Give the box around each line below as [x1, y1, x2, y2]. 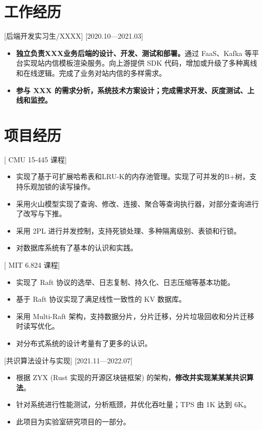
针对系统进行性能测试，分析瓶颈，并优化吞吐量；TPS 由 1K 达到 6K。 [16, 399, 251, 410]
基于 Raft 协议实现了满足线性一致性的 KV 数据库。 [16, 294, 186, 304]
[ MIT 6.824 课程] [4, 259, 60, 270]
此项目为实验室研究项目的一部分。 [16, 416, 130, 426]
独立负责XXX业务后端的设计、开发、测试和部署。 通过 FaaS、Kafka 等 [16, 47, 252, 58]
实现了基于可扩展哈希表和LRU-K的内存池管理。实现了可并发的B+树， [16, 171, 250, 182]
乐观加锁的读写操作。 [23, 181, 95, 191]
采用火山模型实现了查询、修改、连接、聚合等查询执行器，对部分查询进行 [16, 198, 259, 209]
